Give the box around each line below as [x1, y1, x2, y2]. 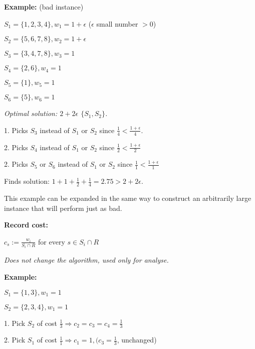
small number [96, 18, 138, 29]
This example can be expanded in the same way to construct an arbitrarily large [4, 193, 251, 203]
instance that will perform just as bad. [4, 202, 122, 213]
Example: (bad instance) [4, 2, 84, 12]
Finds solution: [4, 176, 50, 186]
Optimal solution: [4, 108, 58, 119]
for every [38, 236, 65, 247]
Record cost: [4, 219, 48, 230]
